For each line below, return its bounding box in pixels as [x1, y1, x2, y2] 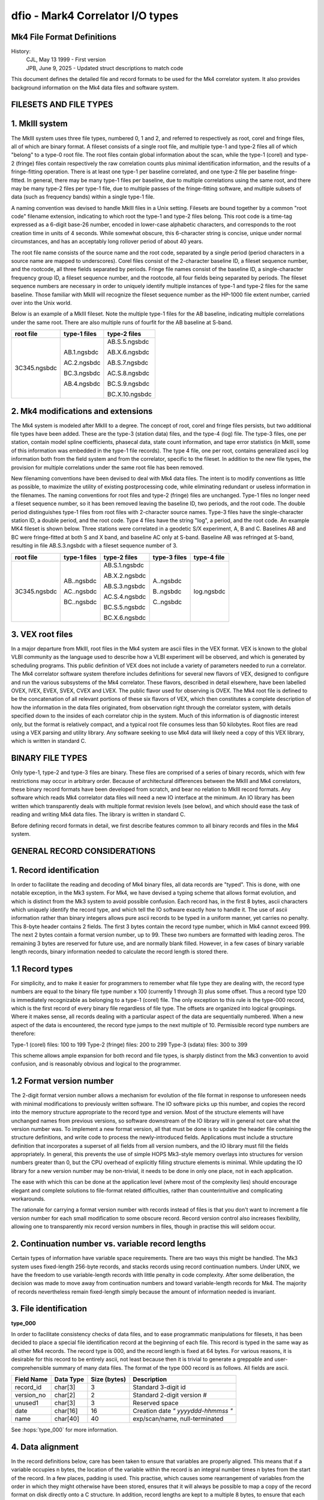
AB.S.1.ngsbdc [103, 561, 144, 569]
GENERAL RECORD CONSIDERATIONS [11, 846, 156, 856]
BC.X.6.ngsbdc [103, 613, 146, 622]
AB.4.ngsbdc [64, 380, 101, 388]
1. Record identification [11, 865, 100, 875]
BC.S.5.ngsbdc [103, 603, 146, 611]
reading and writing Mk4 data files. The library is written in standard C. [11, 811, 186, 818]
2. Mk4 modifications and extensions [11, 406, 153, 416]
